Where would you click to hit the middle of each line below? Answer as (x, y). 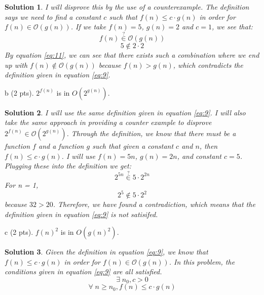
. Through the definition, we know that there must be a (151, 133)
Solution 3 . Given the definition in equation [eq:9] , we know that (106, 252)
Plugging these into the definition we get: (68, 166)
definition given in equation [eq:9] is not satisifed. (81, 214)
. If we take (88, 27)
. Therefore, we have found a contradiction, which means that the (154, 204)
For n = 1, (22, 184)
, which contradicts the (208, 65)
